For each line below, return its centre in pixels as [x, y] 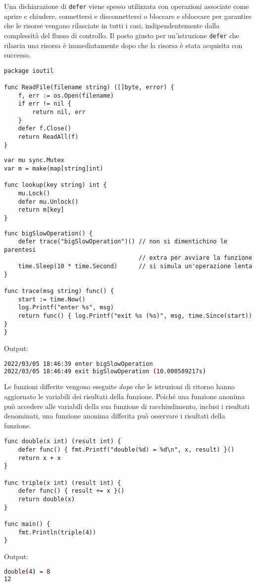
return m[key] [41, 210]
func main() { [27, 524]
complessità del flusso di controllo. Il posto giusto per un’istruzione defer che [122, 35]
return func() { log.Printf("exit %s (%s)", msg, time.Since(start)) [135, 316]
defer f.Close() [45, 129]
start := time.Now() [52, 299]
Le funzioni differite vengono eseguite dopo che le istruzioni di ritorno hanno [119, 386]
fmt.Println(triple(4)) [57, 532]
